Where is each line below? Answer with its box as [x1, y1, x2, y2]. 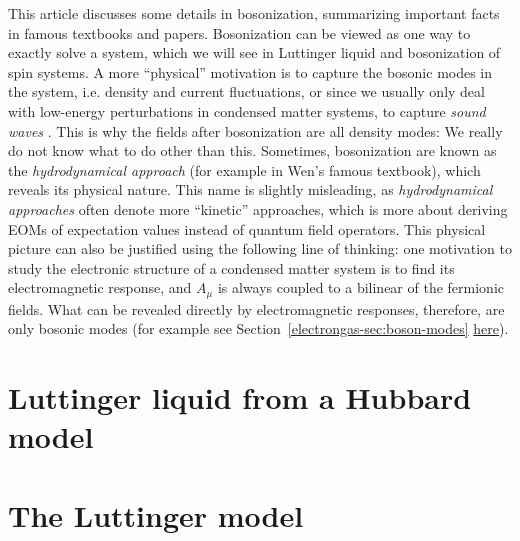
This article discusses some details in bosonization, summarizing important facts [8, 3, 500, 23]
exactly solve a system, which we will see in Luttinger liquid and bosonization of [8, 42, 501, 63]
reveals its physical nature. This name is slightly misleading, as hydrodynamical [8, 179, 493, 200]
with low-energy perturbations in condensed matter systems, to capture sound [8, 100, 486, 121]
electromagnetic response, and [8, 277, 192, 298]
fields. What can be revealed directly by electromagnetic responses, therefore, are [8, 298, 505, 319]
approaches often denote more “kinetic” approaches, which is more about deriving [8, 198, 508, 219]
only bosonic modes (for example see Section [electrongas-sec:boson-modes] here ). [8, 318, 509, 339]
